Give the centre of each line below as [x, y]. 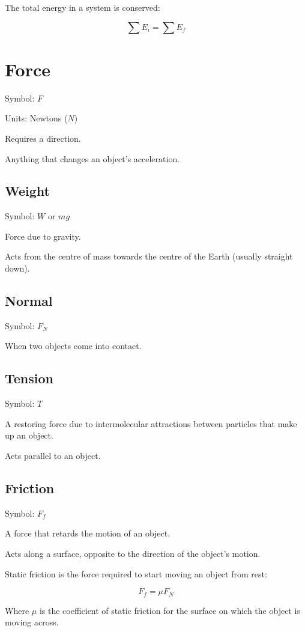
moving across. [32, 622]
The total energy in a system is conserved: [83, 7]
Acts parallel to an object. [53, 456]
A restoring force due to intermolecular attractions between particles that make [151, 423]
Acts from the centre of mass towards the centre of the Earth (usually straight [149, 256]
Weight [27, 191]
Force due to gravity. [43, 236]
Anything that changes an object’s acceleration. [92, 158]
